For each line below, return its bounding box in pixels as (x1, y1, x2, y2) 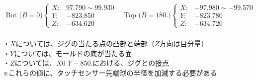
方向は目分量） (159, 38, 208, 49)
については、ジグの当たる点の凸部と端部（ (15, 38, 155, 49)
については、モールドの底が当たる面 (14, 48, 132, 58)
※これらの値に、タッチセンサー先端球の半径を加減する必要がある (3, 68, 217, 78)
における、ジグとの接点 (92, 58, 170, 68)
